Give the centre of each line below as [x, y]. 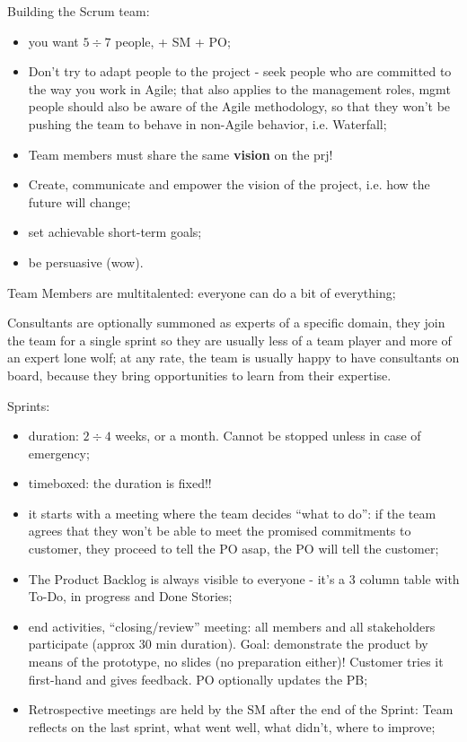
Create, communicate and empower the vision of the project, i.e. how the [229, 184]
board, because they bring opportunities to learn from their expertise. [199, 375]
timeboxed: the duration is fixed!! [120, 483]
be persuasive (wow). [86, 262]
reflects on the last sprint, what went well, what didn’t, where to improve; [232, 726]
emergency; [59, 453]
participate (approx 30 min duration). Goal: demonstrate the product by [228, 644]
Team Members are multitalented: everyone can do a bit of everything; [202, 292]
